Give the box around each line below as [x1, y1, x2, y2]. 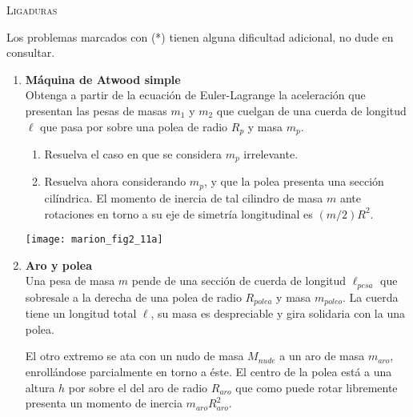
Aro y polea [25, 256, 92, 273]
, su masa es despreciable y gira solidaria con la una [150, 305, 405, 322]
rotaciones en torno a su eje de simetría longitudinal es [44, 205, 313, 222]
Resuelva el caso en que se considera [44, 146, 222, 162]
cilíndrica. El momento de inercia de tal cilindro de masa [44, 189, 323, 206]
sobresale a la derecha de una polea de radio [25, 288, 242, 305]
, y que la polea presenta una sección [203, 173, 384, 190]
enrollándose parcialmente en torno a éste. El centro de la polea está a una [25, 363, 392, 380]
